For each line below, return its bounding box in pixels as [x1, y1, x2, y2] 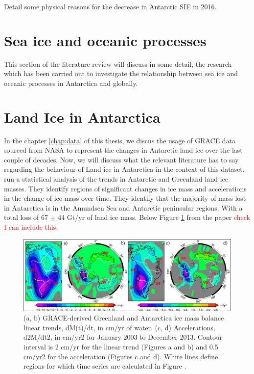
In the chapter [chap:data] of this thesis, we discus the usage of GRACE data [4, 135, 236, 145]
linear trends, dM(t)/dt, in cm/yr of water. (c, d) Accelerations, [23, 322, 215, 332]
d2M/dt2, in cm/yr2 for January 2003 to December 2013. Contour [23, 332, 223, 342]
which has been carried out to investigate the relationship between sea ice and [4, 68, 238, 79]
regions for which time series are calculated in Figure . [23, 361, 186, 371]
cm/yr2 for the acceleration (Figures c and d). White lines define [23, 351, 218, 361]
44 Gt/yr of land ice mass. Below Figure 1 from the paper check [58, 212, 250, 222]
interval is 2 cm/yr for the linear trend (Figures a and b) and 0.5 [23, 341, 218, 351]
